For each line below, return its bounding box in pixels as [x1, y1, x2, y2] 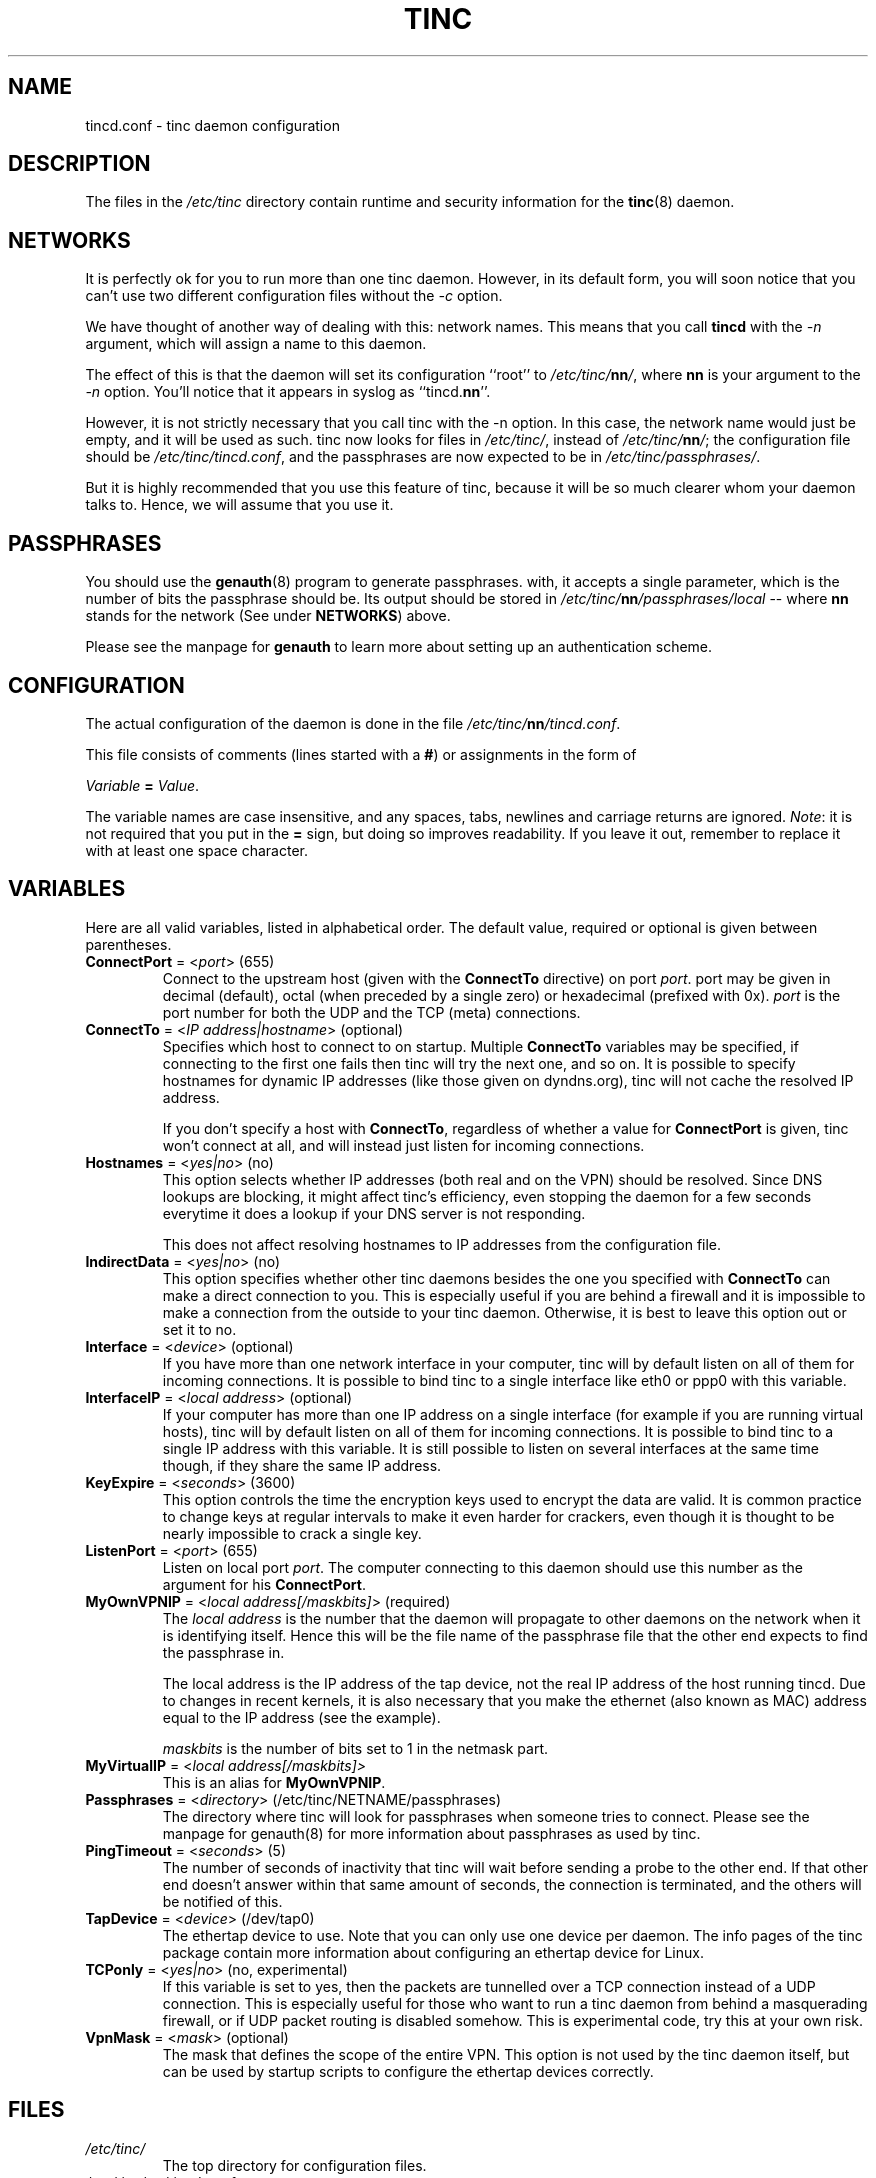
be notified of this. [162, 1892, 283, 1910]
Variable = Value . [85, 776, 200, 794]
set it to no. [162, 1320, 237, 1338]
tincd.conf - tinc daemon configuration [85, 116, 340, 134]
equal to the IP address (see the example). [162, 1708, 441, 1726]
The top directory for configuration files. [162, 2156, 427, 2174]
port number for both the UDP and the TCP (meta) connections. [162, 1003, 581, 1021]
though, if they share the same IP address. [162, 1456, 442, 1474]
